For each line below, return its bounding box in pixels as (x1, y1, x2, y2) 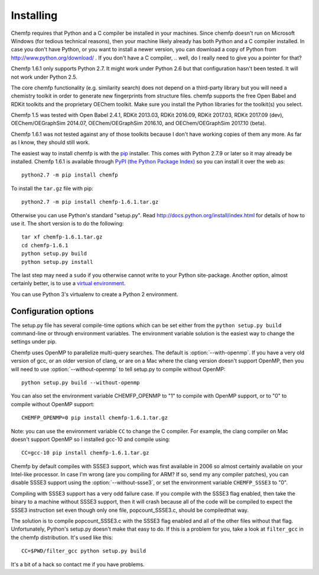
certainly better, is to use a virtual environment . (11, 280, 126, 287)
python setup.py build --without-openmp (21, 379, 140, 386)
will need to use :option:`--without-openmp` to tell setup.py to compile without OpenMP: (11, 365, 226, 373)
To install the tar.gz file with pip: (11, 185, 94, 192)
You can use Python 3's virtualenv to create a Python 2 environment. (11, 290, 178, 298)
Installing (11, 9, 58, 22)
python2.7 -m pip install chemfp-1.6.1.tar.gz (21, 198, 159, 205)
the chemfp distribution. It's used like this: (11, 534, 113, 541)
